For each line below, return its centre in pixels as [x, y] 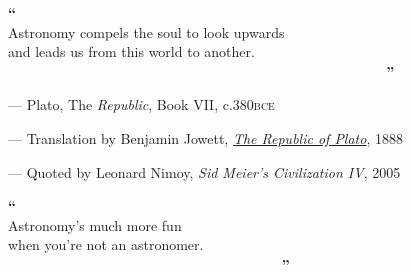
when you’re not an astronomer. [106, 244]
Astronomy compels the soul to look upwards [146, 31]
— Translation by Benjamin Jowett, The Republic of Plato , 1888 [205, 137]
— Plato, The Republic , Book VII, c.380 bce [141, 104]
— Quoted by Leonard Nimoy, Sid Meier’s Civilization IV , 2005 [204, 171]
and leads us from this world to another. [131, 51]
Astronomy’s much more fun [95, 224]
